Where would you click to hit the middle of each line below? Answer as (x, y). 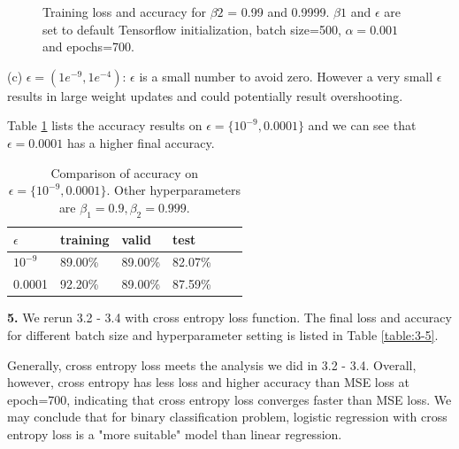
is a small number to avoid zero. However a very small (286, 76)
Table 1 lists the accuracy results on (105, 125)
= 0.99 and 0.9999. (279, 12)
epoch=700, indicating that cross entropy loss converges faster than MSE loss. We (229, 399)
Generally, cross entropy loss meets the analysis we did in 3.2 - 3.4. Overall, (212, 364)
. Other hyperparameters (173, 190)
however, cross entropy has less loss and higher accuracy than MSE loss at (208, 382)
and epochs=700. (88, 46)
